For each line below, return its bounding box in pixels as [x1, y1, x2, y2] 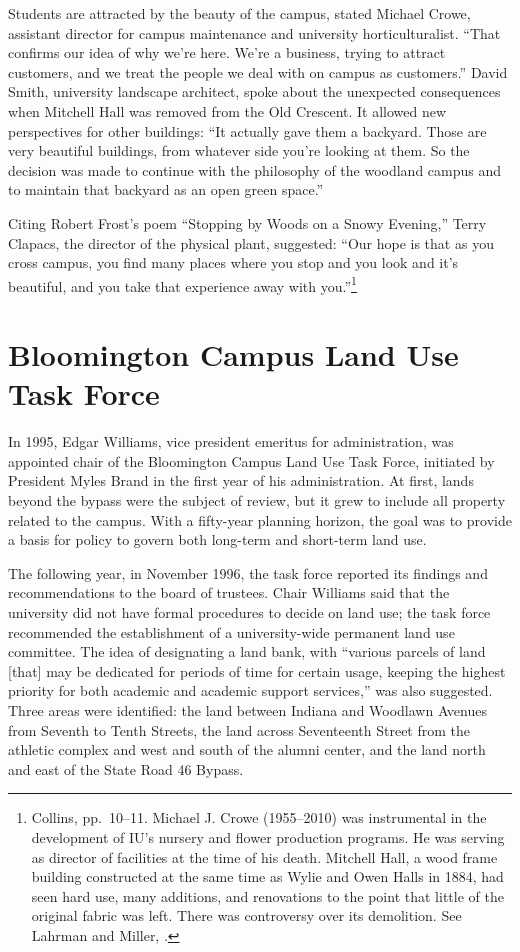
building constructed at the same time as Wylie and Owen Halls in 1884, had [31, 866, 504, 887]
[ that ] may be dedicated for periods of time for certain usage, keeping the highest [8, 660, 506, 681]
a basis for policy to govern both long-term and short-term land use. [8, 529, 427, 550]
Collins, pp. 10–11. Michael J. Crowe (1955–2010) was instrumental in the [31, 807, 487, 828]
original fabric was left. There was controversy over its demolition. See [31, 905, 462, 926]
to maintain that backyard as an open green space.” [8, 179, 324, 200]
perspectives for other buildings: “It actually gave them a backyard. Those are [8, 120, 487, 141]
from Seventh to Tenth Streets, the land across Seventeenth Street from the [8, 719, 471, 740]
